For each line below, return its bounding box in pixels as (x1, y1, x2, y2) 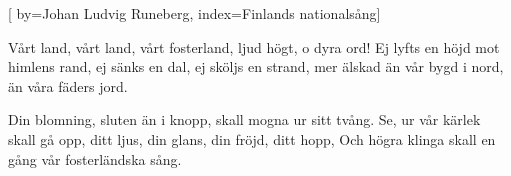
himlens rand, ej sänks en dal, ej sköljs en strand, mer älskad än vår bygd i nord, (8, 56, 504, 77)
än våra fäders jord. (8, 75, 128, 96)
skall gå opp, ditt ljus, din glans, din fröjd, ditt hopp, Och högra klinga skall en (8, 128, 496, 149)
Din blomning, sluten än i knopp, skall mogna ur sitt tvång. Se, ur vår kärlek (8, 109, 481, 130)
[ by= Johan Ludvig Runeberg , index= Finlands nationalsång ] (8, 3, 381, 23)
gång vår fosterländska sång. (8, 148, 182, 169)
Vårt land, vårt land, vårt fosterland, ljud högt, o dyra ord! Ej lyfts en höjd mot (8, 36, 500, 57)
